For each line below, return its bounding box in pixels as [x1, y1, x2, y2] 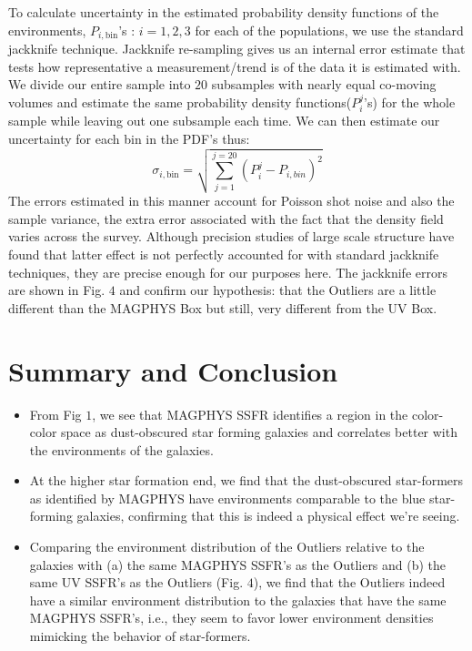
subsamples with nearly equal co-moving [211, 75, 437, 94]
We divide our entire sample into [8, 75, 191, 94]
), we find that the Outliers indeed [253, 573, 446, 592]
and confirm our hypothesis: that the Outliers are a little [119, 280, 437, 300]
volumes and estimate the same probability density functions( [8, 92, 352, 111]
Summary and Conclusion [8, 351, 338, 389]
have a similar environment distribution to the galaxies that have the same [29, 590, 447, 609]
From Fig [29, 404, 82, 423]
